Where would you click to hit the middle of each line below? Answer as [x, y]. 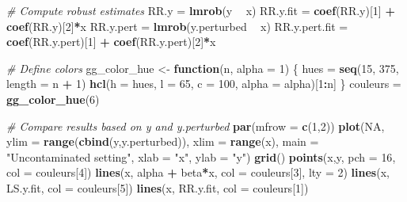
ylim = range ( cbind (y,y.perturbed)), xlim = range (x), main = [163, 141]
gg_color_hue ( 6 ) [53, 99]
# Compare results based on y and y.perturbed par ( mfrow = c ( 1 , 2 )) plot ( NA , [196, 126]
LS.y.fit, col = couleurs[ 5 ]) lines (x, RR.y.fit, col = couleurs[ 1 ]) [158, 187]
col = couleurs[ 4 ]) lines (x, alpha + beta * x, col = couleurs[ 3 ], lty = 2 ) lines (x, [198, 172]
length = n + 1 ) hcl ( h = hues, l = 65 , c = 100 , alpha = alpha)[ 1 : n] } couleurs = [204, 84]
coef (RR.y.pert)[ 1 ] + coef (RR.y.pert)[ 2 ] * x [111, 42]
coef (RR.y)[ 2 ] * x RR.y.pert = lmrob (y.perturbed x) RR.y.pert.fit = [177, 26]
